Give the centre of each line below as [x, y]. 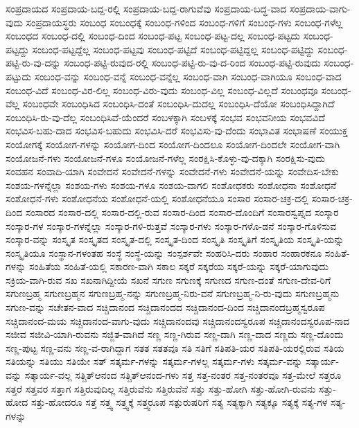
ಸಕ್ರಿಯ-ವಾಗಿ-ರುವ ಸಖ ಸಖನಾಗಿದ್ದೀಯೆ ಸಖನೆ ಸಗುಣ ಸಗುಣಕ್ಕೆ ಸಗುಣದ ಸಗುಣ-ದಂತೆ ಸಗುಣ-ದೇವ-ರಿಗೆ [168, 279]
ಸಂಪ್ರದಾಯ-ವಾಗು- [320, 8]
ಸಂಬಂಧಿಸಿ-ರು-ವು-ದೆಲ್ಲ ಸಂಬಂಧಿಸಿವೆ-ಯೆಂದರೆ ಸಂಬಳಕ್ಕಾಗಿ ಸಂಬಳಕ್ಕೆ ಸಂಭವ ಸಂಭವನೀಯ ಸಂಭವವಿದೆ [165, 117]
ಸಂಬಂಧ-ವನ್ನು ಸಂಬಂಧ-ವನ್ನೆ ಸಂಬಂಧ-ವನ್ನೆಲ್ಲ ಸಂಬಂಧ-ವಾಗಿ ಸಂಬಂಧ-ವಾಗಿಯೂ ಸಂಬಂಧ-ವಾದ [188, 76]
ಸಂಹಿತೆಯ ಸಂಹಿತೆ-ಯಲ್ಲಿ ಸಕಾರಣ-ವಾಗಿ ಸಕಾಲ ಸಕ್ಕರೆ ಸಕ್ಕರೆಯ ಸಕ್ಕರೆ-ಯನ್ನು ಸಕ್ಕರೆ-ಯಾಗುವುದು [178, 266]
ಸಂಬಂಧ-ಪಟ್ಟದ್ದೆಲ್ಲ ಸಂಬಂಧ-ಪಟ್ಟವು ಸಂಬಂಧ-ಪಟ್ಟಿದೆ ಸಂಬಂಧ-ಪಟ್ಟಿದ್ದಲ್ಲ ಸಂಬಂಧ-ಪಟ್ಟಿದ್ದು [173, 49]
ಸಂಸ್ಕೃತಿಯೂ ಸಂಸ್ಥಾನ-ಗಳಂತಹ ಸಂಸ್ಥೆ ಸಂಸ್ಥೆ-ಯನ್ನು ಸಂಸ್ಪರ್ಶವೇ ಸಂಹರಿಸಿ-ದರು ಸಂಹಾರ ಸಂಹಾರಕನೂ [164, 252]
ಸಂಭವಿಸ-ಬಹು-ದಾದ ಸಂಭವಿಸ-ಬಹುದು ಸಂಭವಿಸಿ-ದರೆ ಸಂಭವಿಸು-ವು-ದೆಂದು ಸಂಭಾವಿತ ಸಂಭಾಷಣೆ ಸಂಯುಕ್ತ [177, 131]
